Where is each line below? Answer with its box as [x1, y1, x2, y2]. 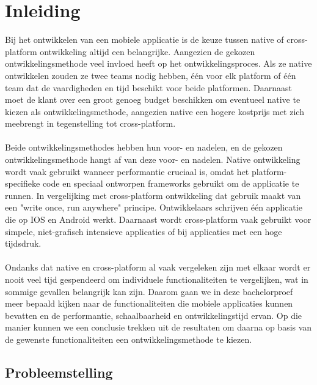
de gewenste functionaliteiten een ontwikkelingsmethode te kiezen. [5, 332, 252, 345]
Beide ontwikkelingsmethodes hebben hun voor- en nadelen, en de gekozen [5, 141, 283, 154]
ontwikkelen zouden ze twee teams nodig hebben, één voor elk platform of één [5, 69, 296, 81]
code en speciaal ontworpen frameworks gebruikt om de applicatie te [42, 177, 299, 190]
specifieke [5, 177, 40, 190]
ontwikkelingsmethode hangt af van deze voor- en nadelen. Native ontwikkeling [5, 153, 301, 166]
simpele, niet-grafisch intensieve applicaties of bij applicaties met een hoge [5, 225, 282, 237]
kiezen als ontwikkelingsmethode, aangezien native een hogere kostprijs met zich [5, 105, 304, 118]
